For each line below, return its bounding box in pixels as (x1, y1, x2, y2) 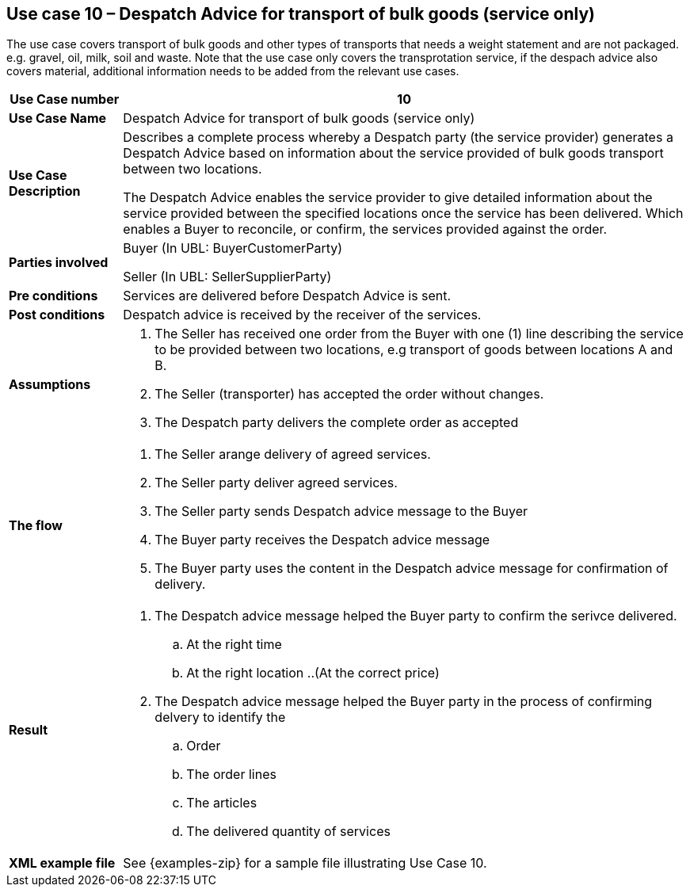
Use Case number (10, 91, 120, 108)
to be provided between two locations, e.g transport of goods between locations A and (154, 342, 673, 358)
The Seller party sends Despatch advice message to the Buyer (154, 503, 528, 520)
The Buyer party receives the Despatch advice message (154, 532, 490, 548)
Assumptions (9, 376, 91, 393)
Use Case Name (9, 110, 107, 127)
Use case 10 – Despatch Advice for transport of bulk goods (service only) (6, 4, 596, 24)
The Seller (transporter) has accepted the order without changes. (154, 386, 544, 403)
